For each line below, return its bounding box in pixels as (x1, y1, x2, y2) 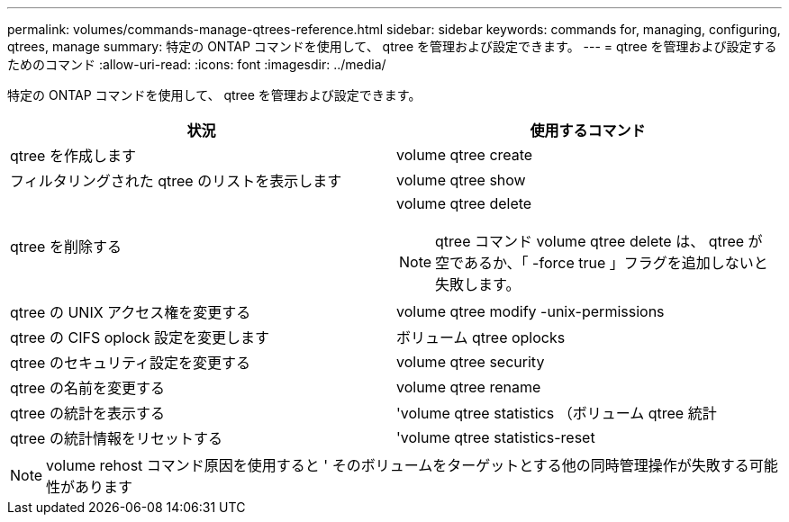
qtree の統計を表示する (10, 404, 165, 422)
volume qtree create (396, 146, 533, 164)
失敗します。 (435, 275, 521, 293)
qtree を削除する (10, 238, 122, 256)
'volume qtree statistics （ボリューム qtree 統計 (396, 404, 717, 422)
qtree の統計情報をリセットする (10, 429, 222, 447)
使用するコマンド (530, 121, 646, 139)
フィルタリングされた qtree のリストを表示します (10, 172, 342, 190)
